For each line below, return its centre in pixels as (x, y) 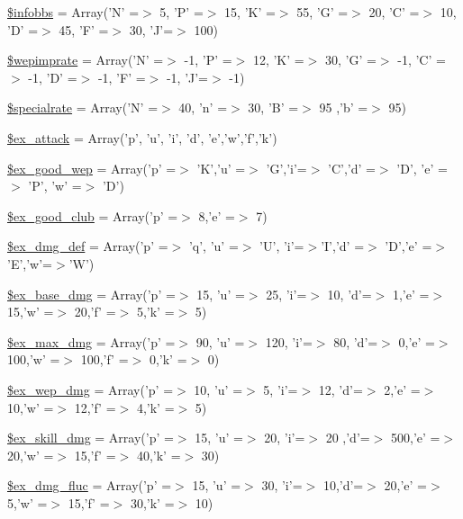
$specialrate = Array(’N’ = (83, 107)
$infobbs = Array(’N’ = (73, 12)
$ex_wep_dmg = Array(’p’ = (91, 389)
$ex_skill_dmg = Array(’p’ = (91, 438)
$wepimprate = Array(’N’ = (86, 60)
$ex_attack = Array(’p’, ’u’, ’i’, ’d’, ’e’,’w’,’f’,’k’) (142, 137)
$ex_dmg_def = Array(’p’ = (88, 246)
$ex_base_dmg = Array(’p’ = (91, 294)
